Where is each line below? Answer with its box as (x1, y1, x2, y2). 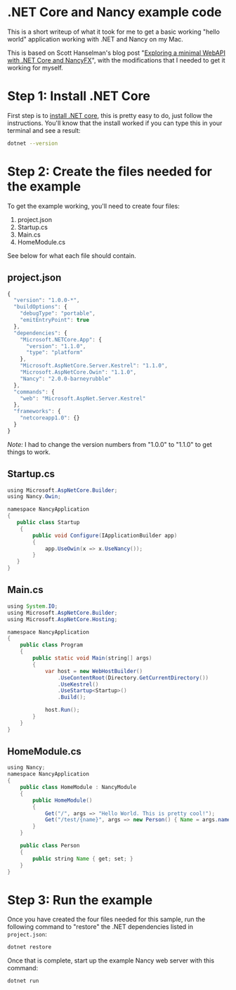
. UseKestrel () (57, 681, 99, 688)
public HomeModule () (32, 797, 93, 804)
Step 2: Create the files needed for (7, 163, 212, 179)
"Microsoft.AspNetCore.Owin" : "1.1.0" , (20, 369, 137, 376)
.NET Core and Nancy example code (7, 4, 223, 20)
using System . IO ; (7, 602, 58, 610)
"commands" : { (13, 388, 55, 396)
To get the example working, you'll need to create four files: (7, 202, 181, 210)
